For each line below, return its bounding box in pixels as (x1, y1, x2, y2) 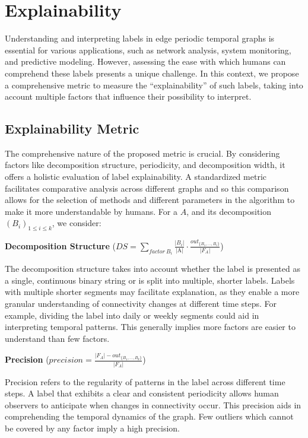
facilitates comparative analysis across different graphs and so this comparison (5, 182, 289, 194)
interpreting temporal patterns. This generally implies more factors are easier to (5, 320, 296, 333)
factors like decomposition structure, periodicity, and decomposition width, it (5, 158, 285, 171)
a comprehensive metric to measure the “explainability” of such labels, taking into (5, 78, 303, 91)
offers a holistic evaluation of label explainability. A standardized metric (5, 170, 266, 183)
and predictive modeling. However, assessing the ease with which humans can (5, 55, 286, 68)
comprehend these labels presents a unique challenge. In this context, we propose (5, 66, 299, 79)
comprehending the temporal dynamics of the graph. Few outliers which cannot (5, 410, 294, 423)
